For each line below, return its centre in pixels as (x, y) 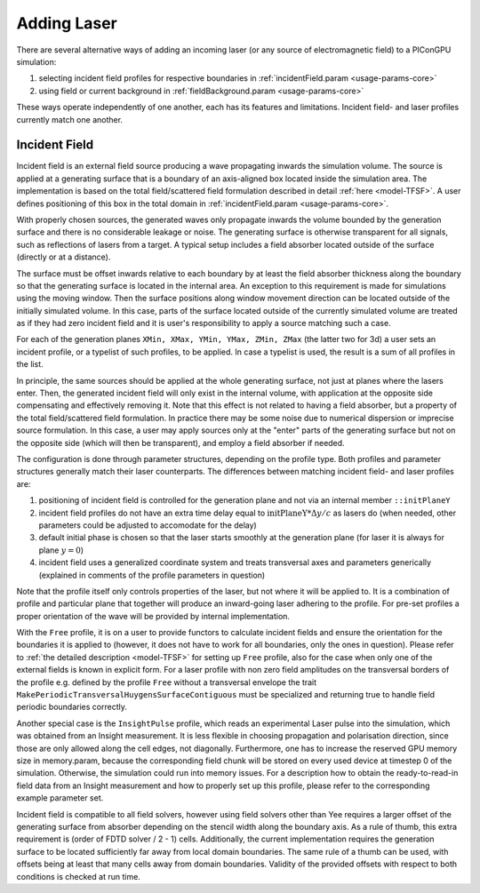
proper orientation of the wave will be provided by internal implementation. (153, 616)
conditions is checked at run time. (79, 876)
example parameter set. (60, 798)
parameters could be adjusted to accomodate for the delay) (148, 525)
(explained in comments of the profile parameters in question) (152, 575)
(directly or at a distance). (64, 257)
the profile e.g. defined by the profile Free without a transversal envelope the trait (167, 682)
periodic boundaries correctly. (72, 707)
